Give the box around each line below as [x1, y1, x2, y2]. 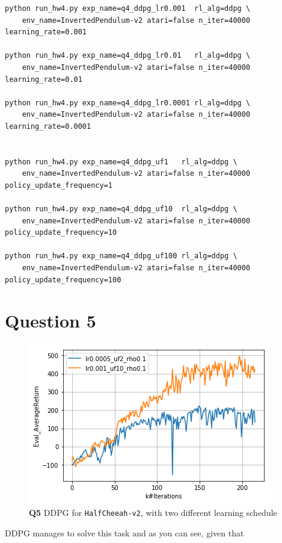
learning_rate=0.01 [5, 75, 82, 84]
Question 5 [5, 308, 96, 333]
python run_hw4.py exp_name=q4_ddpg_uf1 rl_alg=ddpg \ [5, 157, 238, 166]
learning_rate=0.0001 [5, 122, 91, 131]
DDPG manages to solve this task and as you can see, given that [5, 526, 244, 539]
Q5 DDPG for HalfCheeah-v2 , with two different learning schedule [29, 506, 277, 518]
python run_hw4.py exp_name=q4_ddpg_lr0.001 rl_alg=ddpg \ [5, 4, 251, 13]
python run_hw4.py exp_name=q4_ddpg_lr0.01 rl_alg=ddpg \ [5, 51, 251, 60]
